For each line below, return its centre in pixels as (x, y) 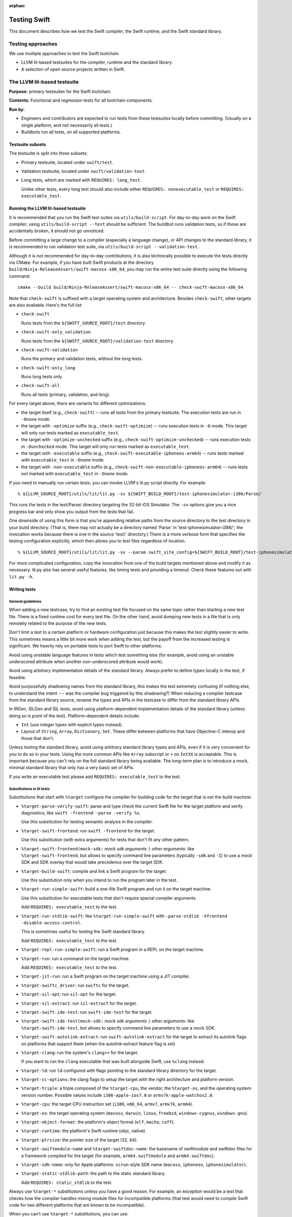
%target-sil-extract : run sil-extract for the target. (79, 1003)
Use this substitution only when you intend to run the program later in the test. (99, 880)
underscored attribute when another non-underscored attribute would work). (86, 662)
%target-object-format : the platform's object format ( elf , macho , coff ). (98, 1122)
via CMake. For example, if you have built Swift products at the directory (82, 262)
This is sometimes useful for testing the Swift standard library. (83, 932)
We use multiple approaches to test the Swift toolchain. (64, 54)
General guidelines (25, 601)
